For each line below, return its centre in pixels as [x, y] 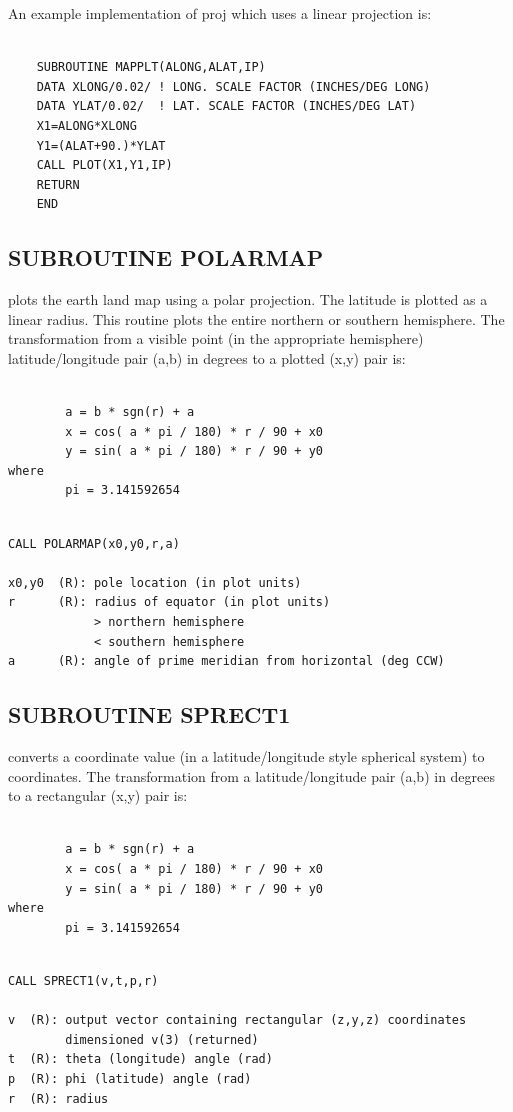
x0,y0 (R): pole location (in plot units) [155, 582]
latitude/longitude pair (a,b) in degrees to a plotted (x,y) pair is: [207, 357]
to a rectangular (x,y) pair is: [98, 795]
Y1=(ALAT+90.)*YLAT [101, 145]
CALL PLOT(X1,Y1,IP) [104, 165]
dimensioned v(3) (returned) [162, 1039]
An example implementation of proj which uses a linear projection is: [220, 13]
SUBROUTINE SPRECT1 [149, 714]
